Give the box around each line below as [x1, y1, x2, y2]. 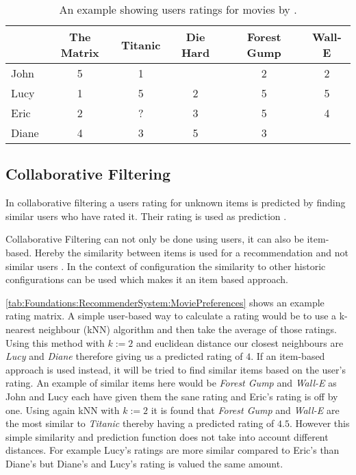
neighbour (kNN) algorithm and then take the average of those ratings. [38, 321, 337, 336]
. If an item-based [251, 349, 325, 363]
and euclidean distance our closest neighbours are [136, 335, 344, 350]
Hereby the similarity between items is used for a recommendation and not [34, 245, 349, 259]
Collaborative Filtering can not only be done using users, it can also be [5, 232, 304, 246]
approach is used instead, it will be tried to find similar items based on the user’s [5, 362, 346, 376]
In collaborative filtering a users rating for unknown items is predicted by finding [5, 195, 346, 210]
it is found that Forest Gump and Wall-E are [151, 402, 340, 417]
